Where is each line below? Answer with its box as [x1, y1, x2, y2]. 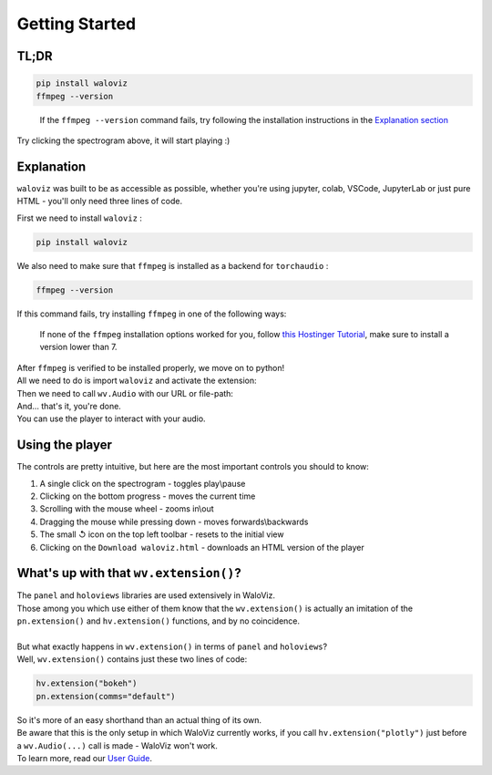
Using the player [16, 438, 113, 453]
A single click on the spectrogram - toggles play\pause [39, 478, 246, 489]
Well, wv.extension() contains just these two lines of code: [16, 654, 248, 665]
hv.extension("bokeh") [36, 678, 138, 688]
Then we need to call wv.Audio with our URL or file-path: [16, 387, 234, 398]
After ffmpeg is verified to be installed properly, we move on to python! [16, 362, 285, 373]
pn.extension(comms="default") [36, 691, 177, 701]
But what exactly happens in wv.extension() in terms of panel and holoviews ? [16, 641, 328, 652]
